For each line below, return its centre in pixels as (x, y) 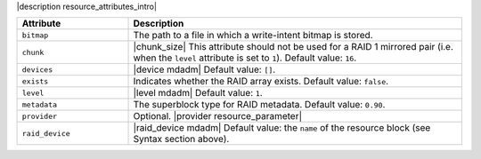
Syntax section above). (181, 139)
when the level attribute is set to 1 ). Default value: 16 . (245, 58)
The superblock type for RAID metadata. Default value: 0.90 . (259, 105)
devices (37, 70)
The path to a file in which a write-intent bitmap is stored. (253, 36)
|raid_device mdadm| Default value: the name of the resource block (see (282, 128)
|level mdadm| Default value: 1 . (198, 93)
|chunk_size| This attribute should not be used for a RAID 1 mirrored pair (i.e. (293, 47)
